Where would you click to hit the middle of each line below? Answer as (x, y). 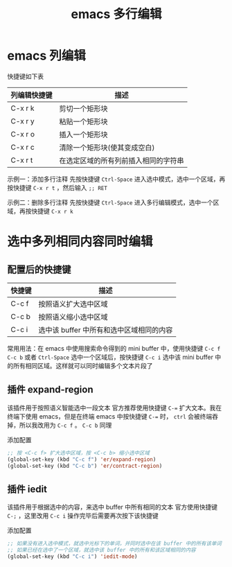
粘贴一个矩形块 (84, 121)
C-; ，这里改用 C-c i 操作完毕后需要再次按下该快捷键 (83, 516)
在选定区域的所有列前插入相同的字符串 (122, 160)
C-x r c (23, 147)
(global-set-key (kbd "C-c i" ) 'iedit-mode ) (72, 556)
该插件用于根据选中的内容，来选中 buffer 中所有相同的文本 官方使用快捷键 (113, 507)
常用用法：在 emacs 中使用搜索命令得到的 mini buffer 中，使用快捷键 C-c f (114, 348)
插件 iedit (27, 489)
